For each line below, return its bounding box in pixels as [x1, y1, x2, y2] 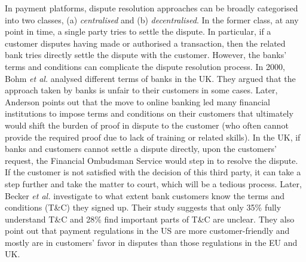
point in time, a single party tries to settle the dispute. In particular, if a [5, 25, 271, 38]
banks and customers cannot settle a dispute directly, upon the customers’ [5, 142, 277, 155]
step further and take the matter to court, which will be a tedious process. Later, [5, 177, 302, 190]
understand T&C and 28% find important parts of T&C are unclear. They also [5, 212, 295, 225]
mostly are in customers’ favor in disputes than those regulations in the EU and [5, 236, 298, 248]
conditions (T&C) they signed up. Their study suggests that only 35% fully [5, 201, 281, 214]
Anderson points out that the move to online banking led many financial [5, 95, 270, 108]
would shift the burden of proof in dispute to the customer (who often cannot [5, 118, 289, 131]
